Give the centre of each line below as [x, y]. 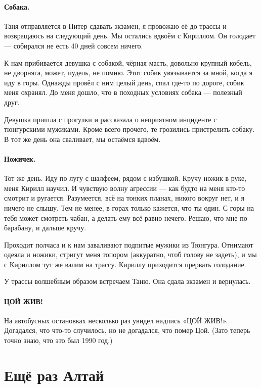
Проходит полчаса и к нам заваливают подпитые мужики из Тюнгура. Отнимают [129, 244]
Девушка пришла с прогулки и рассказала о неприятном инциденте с [111, 119]
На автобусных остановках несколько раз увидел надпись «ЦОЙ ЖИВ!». [116, 320]
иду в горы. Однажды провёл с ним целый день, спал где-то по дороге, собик [124, 82]
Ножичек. [20, 158]
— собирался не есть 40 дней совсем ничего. [74, 45]
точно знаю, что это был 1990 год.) [58, 340]
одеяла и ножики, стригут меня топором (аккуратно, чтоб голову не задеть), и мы [130, 254]
